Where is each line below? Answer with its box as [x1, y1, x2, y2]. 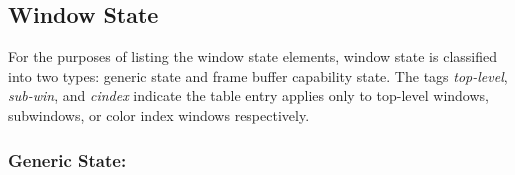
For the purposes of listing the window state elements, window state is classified [8, 46, 497, 67]
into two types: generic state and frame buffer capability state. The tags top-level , [8, 65, 508, 86]
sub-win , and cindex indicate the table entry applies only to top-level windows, [8, 85, 489, 106]
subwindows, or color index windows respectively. [8, 104, 310, 125]
